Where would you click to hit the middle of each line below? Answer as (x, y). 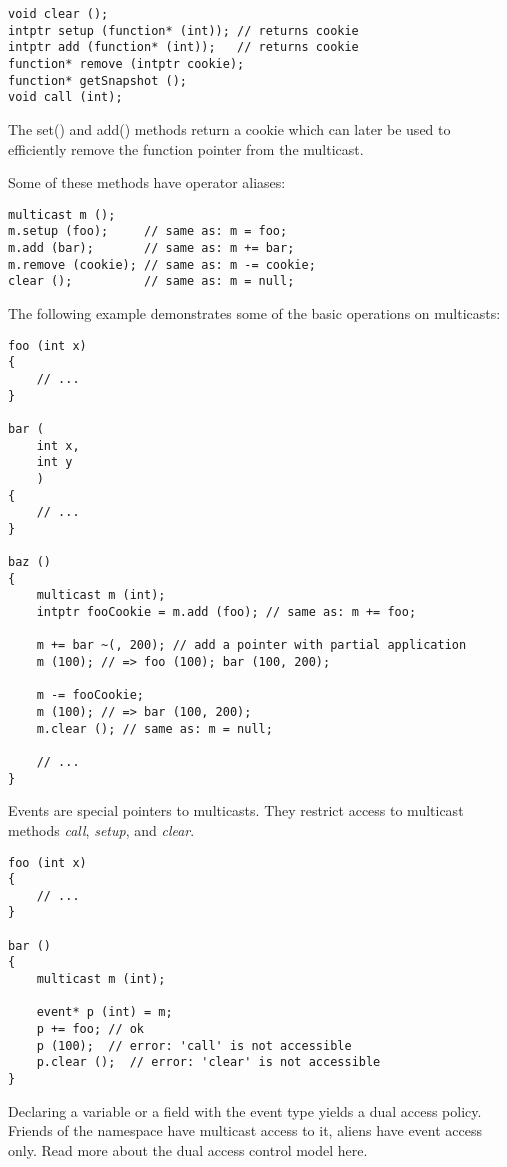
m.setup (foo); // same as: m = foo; (148, 231)
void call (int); (65, 97)
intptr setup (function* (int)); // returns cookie (183, 30)
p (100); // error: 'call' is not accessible (194, 1045)
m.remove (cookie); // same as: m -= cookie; (162, 264)
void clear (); (58, 14)
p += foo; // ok (90, 1029)
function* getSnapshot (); (97, 80)
